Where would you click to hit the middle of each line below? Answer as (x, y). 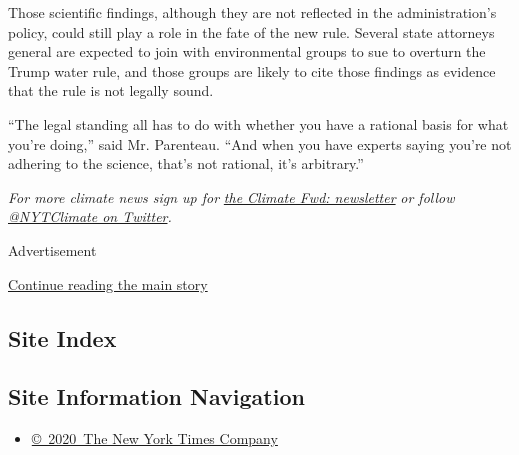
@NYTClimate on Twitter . (90, 216)
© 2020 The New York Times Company (154, 438)
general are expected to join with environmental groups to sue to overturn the (247, 51)
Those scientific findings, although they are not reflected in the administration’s (252, 12)
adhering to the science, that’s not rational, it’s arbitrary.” (186, 163)
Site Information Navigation (156, 396)
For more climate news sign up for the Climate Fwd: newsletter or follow (231, 196)
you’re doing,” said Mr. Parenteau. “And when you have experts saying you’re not (260, 143)
